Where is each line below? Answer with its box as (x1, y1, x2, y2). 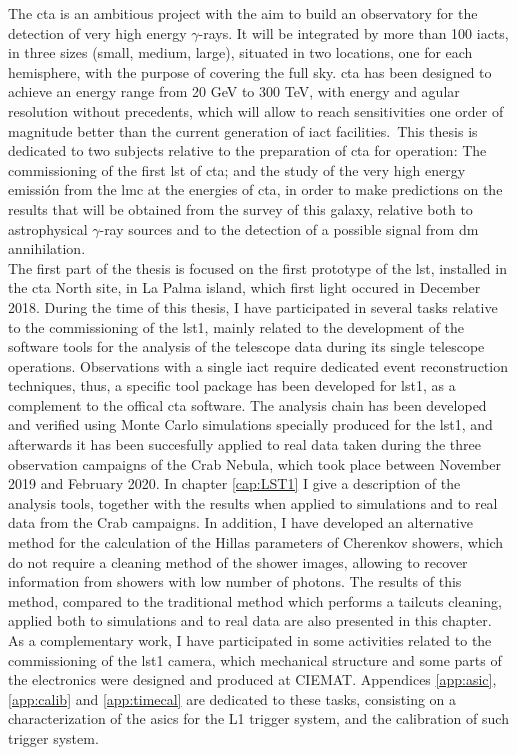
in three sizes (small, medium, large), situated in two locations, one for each (8, 42, 473, 63)
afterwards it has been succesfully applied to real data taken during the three (8, 434, 482, 455)
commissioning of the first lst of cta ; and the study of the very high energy (8, 159, 466, 180)
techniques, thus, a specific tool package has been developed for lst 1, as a (8, 375, 456, 396)
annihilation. (8, 238, 86, 259)
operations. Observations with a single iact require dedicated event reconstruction (8, 355, 508, 376)
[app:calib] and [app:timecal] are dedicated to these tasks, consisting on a (8, 688, 457, 709)
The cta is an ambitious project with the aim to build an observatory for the (8, 3, 478, 23)
